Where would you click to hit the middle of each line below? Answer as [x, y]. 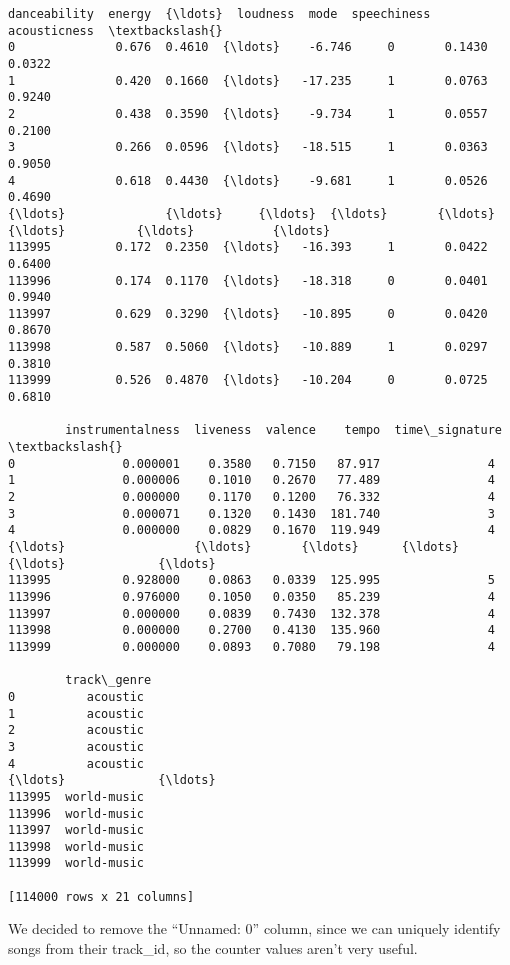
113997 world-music [76, 830]
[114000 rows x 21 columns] [101, 896]
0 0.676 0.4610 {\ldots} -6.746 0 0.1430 [248, 47]
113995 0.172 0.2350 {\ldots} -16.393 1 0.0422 [248, 247]
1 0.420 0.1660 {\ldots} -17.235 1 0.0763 [248, 80]
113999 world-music [76, 863]
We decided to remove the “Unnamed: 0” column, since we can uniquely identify [254, 928]
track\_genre [108, 680]
